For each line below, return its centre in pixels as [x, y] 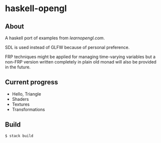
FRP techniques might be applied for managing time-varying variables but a [80, 57]
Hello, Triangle [26, 94]
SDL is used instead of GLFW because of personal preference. [67, 47]
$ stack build [19, 136]
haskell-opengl [36, 8]
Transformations [28, 109]
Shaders [20, 99]
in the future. [18, 67]
